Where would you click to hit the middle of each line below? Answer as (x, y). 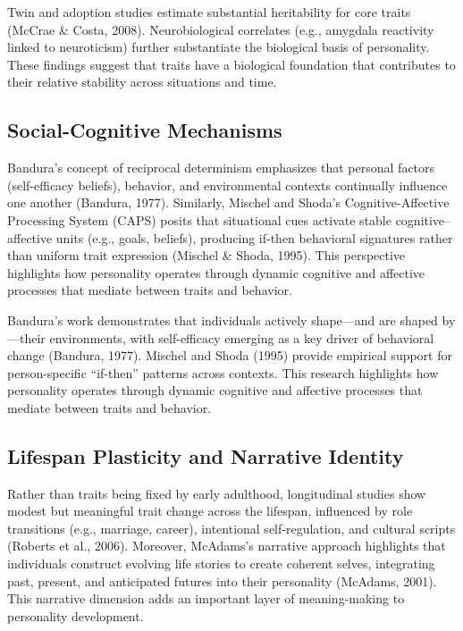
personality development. (76, 615)
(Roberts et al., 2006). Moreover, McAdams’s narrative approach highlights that (227, 546)
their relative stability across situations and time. (142, 82)
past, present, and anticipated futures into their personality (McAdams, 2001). (222, 581)
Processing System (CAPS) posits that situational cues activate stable (199, 219)
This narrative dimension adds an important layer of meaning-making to (206, 598)
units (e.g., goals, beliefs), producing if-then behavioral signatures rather (254, 237)
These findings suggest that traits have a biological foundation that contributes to (231, 64)
